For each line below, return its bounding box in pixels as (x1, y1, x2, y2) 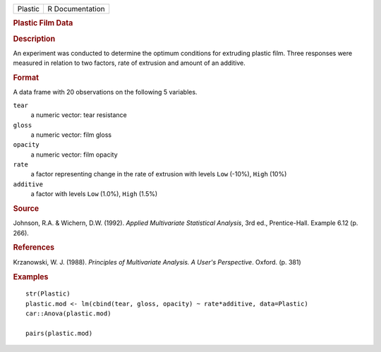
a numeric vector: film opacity (30, 150, 118, 159)
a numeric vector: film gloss (30, 131, 112, 139)
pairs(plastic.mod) (25, 329, 93, 337)
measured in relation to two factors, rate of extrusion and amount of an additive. (13, 59, 246, 67)
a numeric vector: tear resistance (30, 111, 127, 119)
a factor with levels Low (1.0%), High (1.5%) (30, 190, 158, 198)
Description (13, 34, 56, 44)
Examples (13, 272, 49, 281)
